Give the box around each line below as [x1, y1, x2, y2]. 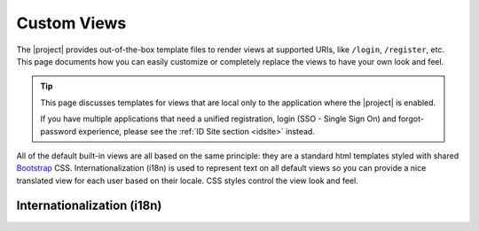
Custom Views [16, 13, 127, 33]
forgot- [397, 113, 425, 124]
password [40, 126, 77, 136]
